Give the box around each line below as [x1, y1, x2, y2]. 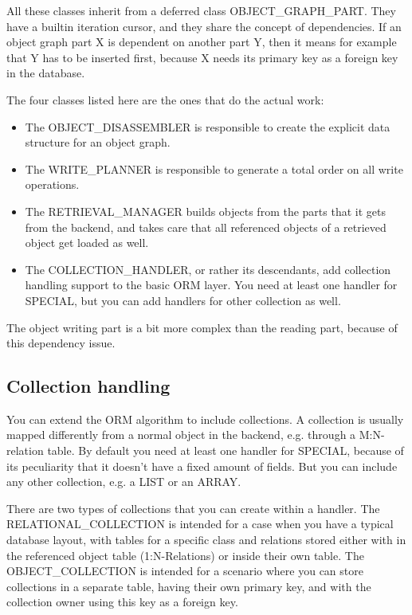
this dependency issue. [6, 335, 116, 351]
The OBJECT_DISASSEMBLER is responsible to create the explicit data [25, 118, 390, 135]
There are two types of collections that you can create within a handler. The [6, 499, 380, 516]
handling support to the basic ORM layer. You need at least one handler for [25, 276, 398, 293]
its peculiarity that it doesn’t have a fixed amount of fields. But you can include [6, 457, 398, 474]
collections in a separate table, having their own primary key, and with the [6, 578, 371, 594]
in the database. [6, 65, 85, 81]
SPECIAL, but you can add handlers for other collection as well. [25, 292, 341, 308]
